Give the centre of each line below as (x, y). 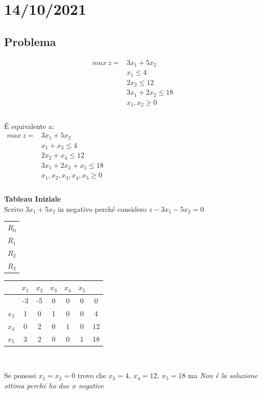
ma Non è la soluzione (223, 375)
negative (91, 385)
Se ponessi (20, 375)
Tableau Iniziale (33, 199)
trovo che (92, 375)
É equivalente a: (29, 126)
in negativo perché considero (102, 209)
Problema (30, 41)
